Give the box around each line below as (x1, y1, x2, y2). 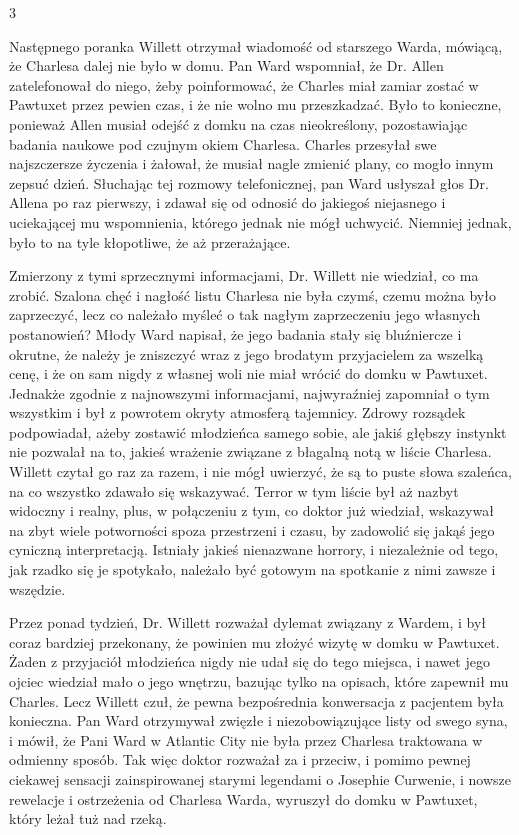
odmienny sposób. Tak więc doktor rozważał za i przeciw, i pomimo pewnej (9, 749, 471, 770)
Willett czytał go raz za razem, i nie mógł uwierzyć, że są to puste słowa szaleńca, (9, 461, 512, 482)
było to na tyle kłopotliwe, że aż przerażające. (9, 231, 291, 252)
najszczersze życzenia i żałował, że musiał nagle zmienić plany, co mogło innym (9, 153, 494, 174)
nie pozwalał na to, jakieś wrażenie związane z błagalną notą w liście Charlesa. (9, 441, 492, 462)
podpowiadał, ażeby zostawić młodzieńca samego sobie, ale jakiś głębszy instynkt (9, 421, 507, 442)
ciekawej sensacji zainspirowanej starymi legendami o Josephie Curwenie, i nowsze (9, 768, 511, 789)
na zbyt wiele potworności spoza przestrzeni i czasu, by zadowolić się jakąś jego (9, 519, 495, 540)
